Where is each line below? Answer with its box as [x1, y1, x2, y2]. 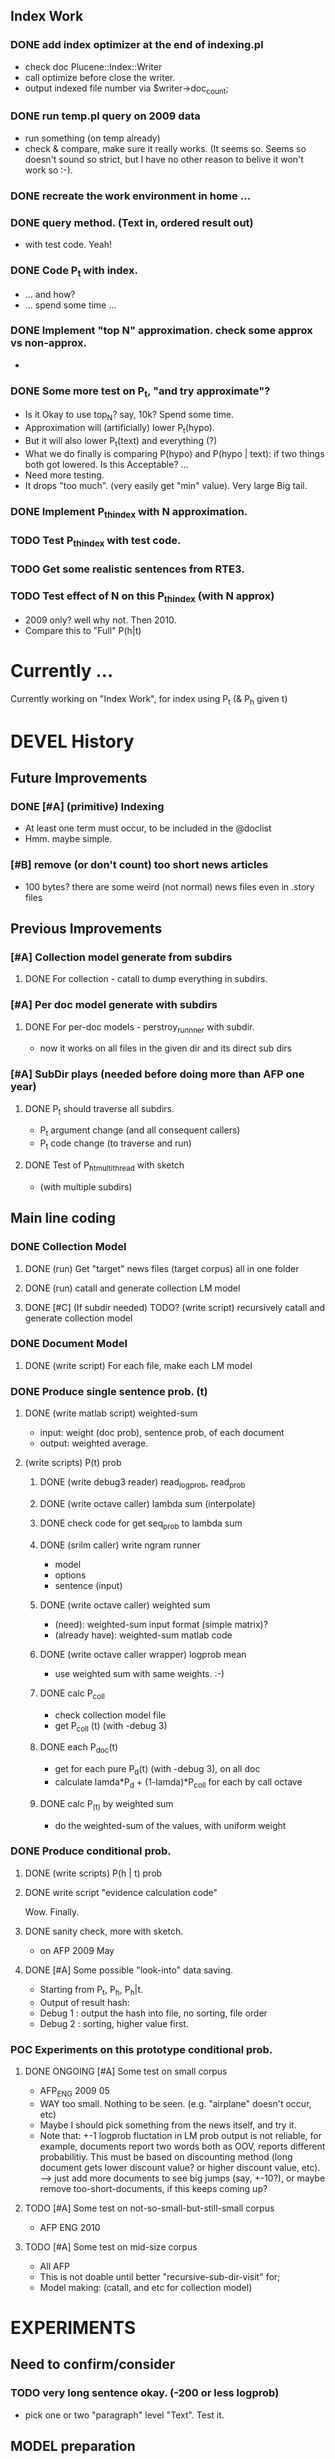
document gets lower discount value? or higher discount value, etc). [39, 2161, 321, 2173]
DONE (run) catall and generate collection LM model [24, 1282, 241, 1294]
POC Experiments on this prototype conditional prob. [10, 2042, 273, 2056]
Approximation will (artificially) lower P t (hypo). [24, 422, 215, 436]
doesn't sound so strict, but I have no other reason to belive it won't [24, 153, 304, 165]
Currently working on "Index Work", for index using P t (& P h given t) [10, 692, 288, 707]
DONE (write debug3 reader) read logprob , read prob [39, 1476, 246, 1490]
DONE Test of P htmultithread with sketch [24, 1159, 185, 1173]
